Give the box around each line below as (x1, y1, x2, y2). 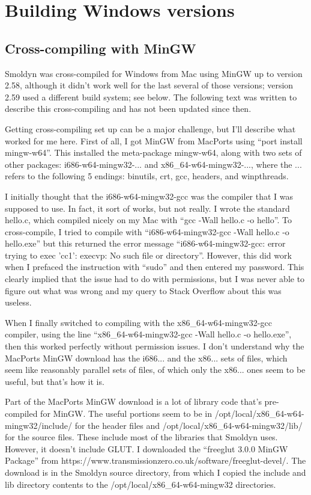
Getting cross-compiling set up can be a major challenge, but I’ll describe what (5, 122, 296, 135)
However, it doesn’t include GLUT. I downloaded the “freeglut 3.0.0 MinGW (5, 442, 288, 455)
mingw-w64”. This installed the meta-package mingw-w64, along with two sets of (5, 146, 302, 159)
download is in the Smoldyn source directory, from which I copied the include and (5, 466, 306, 478)
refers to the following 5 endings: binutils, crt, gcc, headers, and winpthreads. (5, 170, 289, 182)
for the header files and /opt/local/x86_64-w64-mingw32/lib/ (74, 419, 303, 431)
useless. (5, 296, 32, 309)
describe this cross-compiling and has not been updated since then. (5, 102, 252, 115)
